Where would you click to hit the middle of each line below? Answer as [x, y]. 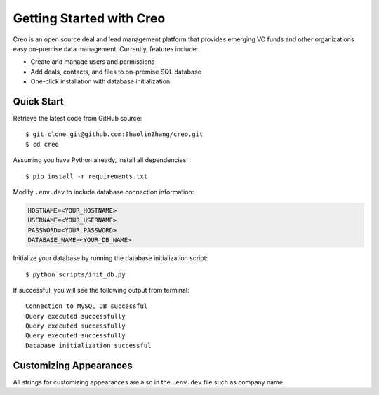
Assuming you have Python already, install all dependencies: [101, 160]
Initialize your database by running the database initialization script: [111, 258]
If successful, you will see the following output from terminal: [101, 290]
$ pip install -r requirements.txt [87, 176]
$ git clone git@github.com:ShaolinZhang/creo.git [114, 134]
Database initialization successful [88, 345]
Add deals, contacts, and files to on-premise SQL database [116, 72]
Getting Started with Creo [89, 18]
